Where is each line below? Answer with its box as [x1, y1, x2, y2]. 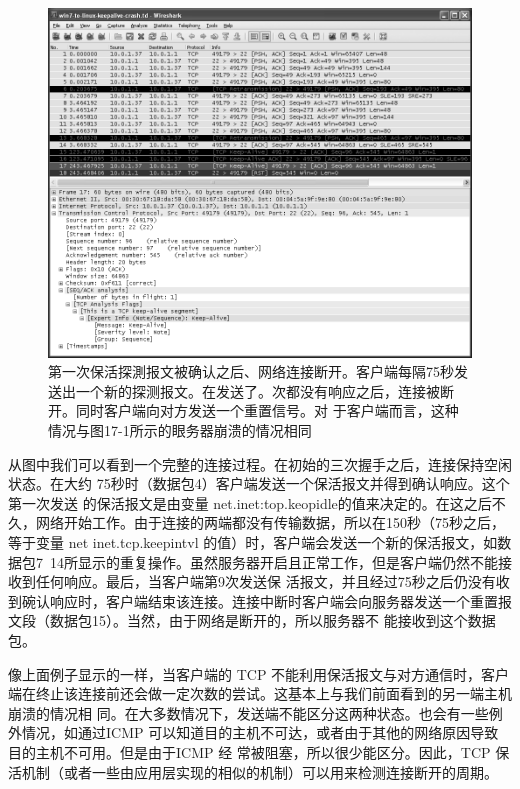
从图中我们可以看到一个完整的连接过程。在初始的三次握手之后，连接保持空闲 [8, 453, 512, 474]
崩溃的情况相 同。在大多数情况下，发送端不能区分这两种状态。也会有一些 [8, 702, 489, 723]
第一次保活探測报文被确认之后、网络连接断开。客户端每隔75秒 [48, 361, 454, 382]
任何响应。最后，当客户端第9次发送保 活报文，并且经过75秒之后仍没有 [35, 571, 496, 592]
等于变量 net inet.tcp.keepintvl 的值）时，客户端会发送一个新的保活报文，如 [8, 532, 498, 553]
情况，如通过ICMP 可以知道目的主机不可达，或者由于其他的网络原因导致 [21, 722, 499, 743]
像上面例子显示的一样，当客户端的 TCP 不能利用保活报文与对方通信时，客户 [8, 663, 510, 684]
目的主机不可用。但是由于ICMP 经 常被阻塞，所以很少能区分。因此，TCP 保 [8, 741, 510, 762]
